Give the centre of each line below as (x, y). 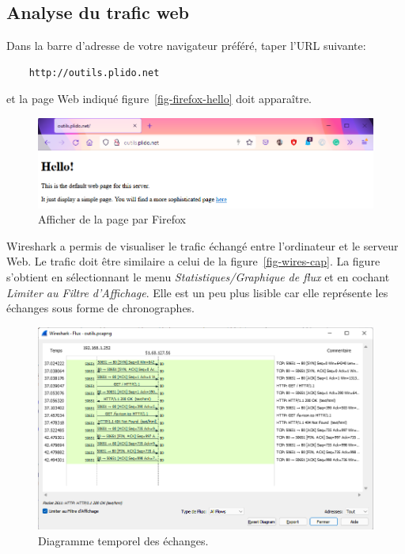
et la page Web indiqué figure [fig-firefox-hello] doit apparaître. (159, 99)
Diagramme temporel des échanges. (123, 540)
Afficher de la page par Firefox (112, 219)
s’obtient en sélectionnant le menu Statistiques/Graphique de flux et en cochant (198, 276)
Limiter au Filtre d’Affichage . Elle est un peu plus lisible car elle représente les (197, 292)
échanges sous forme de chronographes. (101, 308)
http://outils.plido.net (94, 73)
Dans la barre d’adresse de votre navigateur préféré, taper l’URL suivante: (186, 46)
